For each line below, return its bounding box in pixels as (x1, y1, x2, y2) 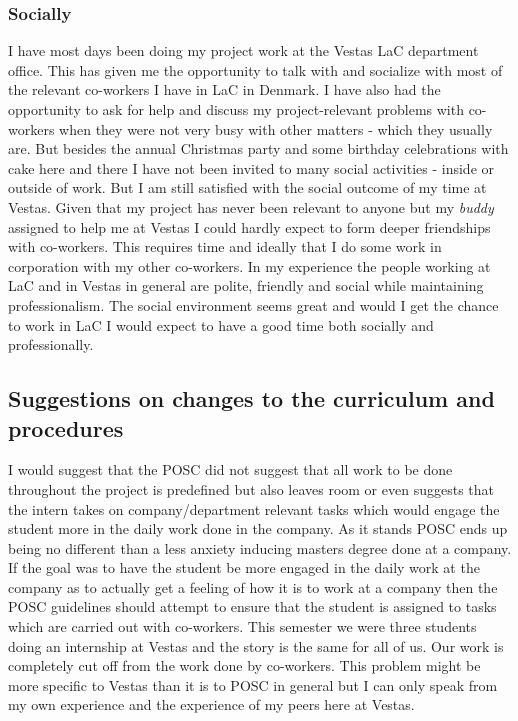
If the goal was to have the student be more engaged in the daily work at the (8, 557, 480, 578)
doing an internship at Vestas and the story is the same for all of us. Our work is (8, 635, 504, 656)
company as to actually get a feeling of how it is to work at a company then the (8, 576, 498, 597)
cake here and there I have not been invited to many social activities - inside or (8, 157, 495, 178)
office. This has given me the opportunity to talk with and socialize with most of (8, 59, 503, 80)
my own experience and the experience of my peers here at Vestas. (8, 694, 415, 715)
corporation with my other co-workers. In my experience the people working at (8, 255, 491, 276)
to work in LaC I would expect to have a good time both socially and (8, 314, 434, 335)
